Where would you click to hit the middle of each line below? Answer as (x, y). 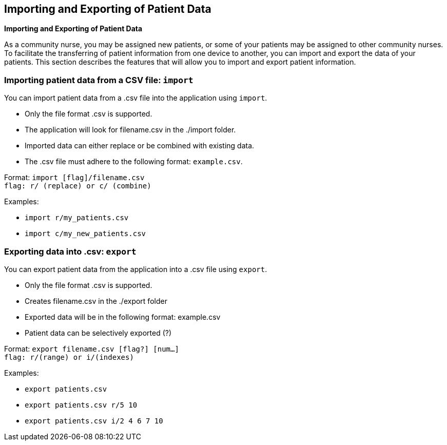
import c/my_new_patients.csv (85, 234)
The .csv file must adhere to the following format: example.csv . (134, 162)
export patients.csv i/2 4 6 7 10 (94, 421)
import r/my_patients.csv (77, 218)
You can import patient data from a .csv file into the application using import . (136, 98)
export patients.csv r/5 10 (81, 405)
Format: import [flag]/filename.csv (74, 178)
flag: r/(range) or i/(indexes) (69, 357)
